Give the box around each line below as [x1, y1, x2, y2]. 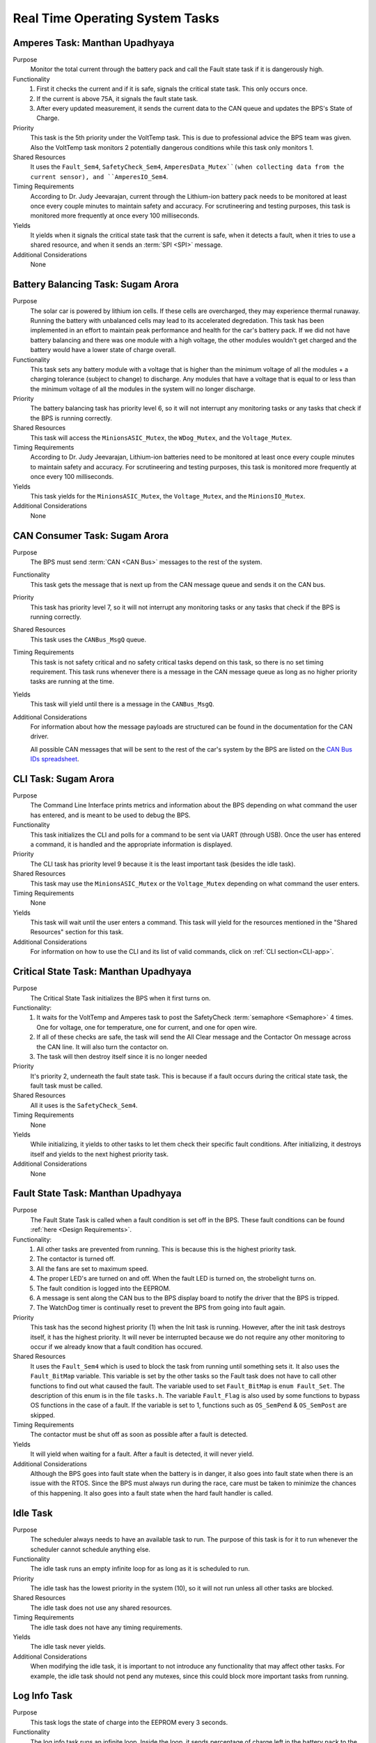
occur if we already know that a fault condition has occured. [30, 1342, 203, 1350]
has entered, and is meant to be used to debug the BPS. [30, 811, 191, 819]
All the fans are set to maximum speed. [36, 1264, 149, 1272]
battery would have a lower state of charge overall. [30, 346, 177, 354]
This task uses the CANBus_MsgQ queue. [30, 635, 146, 644]
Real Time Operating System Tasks [13, 10, 219, 26]
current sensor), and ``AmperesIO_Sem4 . [30, 172, 169, 181]
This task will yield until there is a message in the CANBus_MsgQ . [30, 700, 215, 708]
